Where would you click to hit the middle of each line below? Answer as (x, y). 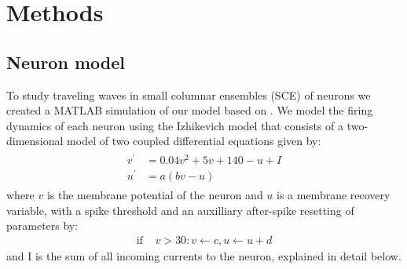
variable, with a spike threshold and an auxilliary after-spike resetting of (180, 210)
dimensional (35, 141)
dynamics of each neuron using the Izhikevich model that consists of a (175, 125)
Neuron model (66, 62)
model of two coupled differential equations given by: (194, 141)
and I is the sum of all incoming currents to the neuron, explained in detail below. (204, 256)
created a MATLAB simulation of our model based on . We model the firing (190, 110)
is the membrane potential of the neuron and (155, 195)
